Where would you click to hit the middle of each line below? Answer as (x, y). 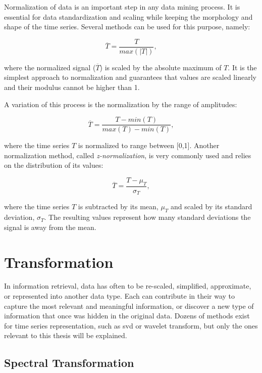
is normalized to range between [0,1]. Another (149, 145)
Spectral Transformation (69, 363)
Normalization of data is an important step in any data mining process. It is (122, 7)
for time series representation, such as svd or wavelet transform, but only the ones (131, 325)
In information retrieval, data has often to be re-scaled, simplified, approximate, (128, 286)
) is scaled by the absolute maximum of (161, 67)
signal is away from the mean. (50, 227)
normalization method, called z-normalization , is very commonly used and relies (128, 155)
